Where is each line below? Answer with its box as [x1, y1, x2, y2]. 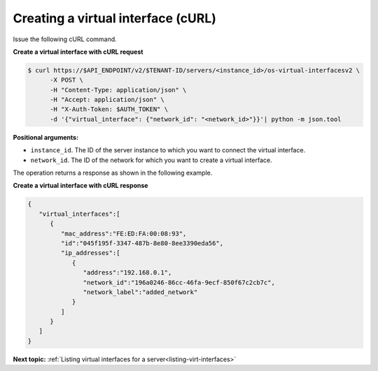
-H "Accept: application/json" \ [50, 96, 164, 104]
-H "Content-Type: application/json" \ [50, 86, 187, 94]
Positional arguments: [13, 133, 79, 141]
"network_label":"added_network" [83, 288, 198, 296]
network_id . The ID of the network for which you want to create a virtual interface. [30, 156, 272, 164]
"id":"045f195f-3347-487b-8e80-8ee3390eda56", [60, 239, 224, 247]
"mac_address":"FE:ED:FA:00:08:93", [60, 229, 187, 238]
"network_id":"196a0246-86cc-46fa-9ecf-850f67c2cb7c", [83, 278, 276, 286]
